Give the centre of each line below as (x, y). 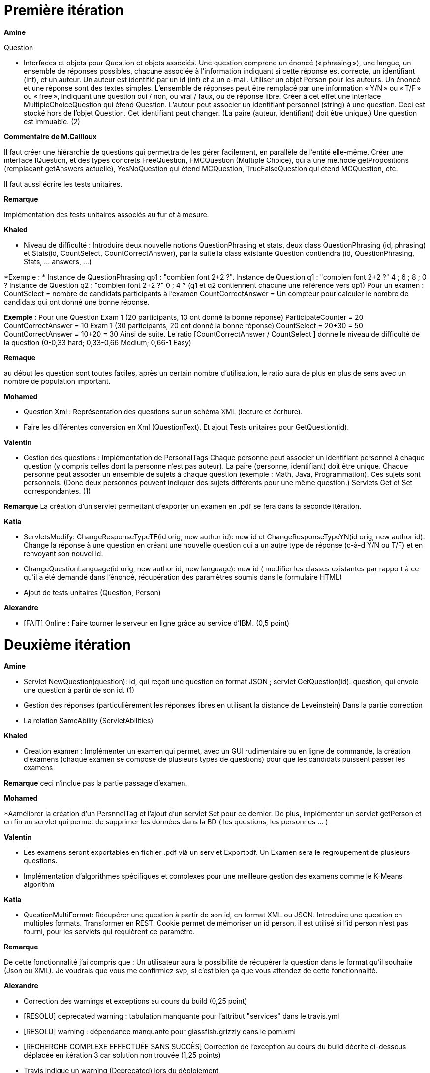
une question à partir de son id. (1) (79, 690)
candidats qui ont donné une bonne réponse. (77, 302)
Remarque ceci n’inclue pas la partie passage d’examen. (96, 783)
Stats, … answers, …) (58, 261)
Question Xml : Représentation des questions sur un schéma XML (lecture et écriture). (163, 411)
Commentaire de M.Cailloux (50, 136)
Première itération (64, 10)
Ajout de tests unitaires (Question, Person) (92, 592)
